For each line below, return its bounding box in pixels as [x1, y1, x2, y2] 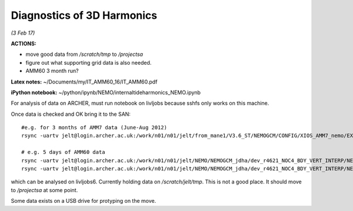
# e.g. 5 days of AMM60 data [21, 149, 105, 156]
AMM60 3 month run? [25, 68, 79, 75]
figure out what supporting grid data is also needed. [25, 59, 152, 66]
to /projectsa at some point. [11, 186, 78, 193]
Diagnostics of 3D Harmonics [11, 9, 158, 22]
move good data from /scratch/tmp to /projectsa [25, 51, 144, 58]
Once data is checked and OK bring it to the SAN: [11, 110, 131, 118]
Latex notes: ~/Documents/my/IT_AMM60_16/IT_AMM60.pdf [11, 78, 158, 85]
